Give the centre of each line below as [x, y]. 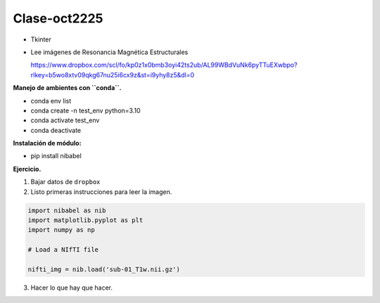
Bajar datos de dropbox [65, 182]
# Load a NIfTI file [63, 250]
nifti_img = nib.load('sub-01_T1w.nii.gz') [104, 269]
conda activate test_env [65, 120]
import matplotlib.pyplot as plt [85, 220]
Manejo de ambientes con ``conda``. [67, 88]
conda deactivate [56, 130]
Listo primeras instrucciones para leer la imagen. [101, 192]
